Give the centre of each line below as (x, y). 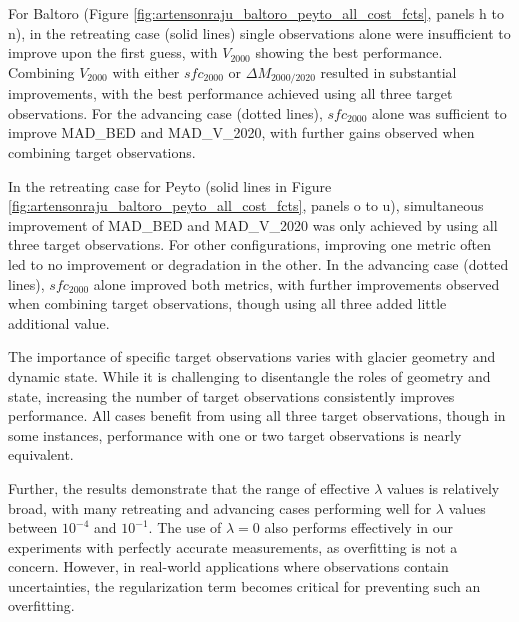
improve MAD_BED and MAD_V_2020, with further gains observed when (241, 132)
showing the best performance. (349, 52)
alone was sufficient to (439, 112)
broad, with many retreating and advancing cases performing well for (220, 507)
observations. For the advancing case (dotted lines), (165, 112)
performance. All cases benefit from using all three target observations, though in (257, 415)
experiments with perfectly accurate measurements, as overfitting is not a (233, 546)
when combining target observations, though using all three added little (227, 303)
